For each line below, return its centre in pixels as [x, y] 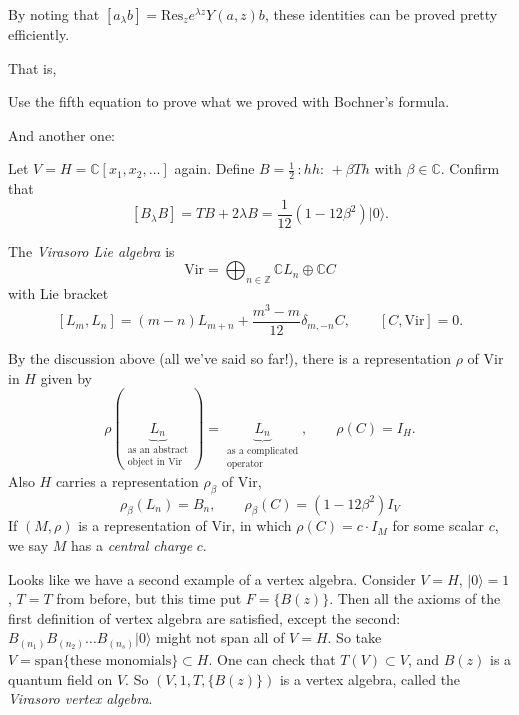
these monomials [120, 660]
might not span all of [220, 637]
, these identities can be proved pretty [381, 14]
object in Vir [155, 462]
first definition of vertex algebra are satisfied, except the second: [204, 617]
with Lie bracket [58, 293]
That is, [32, 67]
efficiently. [39, 34]
